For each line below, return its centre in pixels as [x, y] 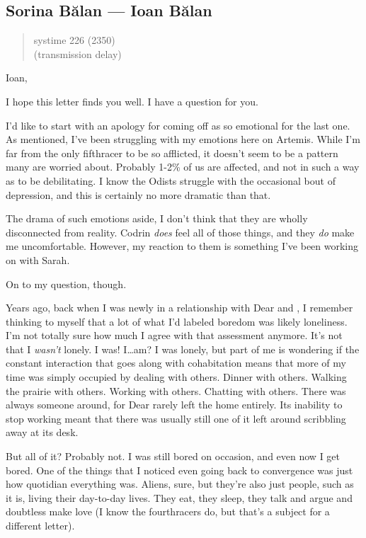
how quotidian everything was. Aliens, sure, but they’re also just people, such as [180, 484]
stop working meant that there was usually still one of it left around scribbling [176, 418]
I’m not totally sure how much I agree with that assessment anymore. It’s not [174, 335]
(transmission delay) [78, 53]
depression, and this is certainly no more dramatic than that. [138, 194]
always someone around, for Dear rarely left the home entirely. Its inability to [174, 405]
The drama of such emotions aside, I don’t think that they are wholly [157, 218]
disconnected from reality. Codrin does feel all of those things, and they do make [180, 232]
